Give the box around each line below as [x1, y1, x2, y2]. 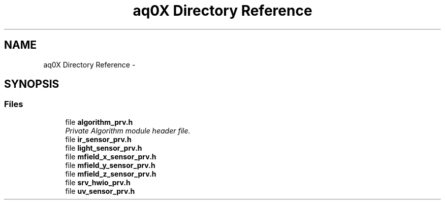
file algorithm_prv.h [65, 117, 133, 126]
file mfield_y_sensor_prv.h [65, 160, 155, 169]
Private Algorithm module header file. [65, 126, 190, 135]
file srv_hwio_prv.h [65, 178, 131, 187]
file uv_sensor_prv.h [65, 186, 135, 195]
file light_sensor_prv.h [65, 143, 142, 152]
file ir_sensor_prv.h [65, 134, 132, 144]
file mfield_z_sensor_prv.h [65, 169, 156, 178]
